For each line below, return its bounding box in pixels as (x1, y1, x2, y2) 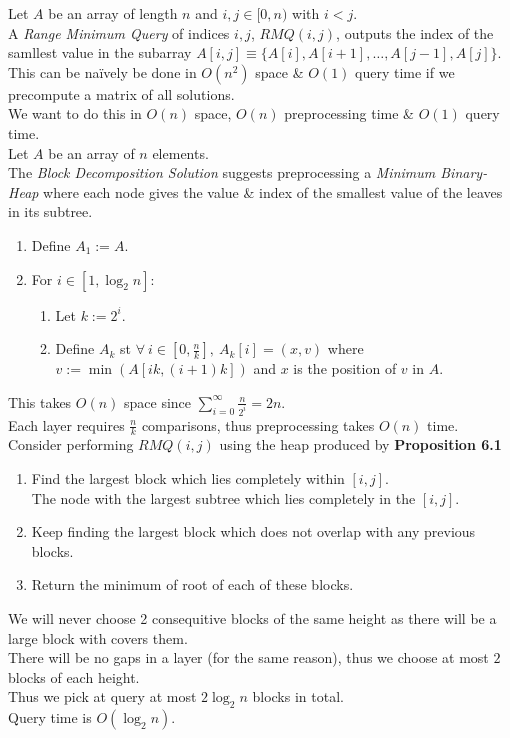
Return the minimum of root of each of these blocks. (31, 574, 354, 595)
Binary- (440, 162, 488, 183)
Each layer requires (8, 414, 125, 435)
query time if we (355, 61, 455, 82)
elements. (152, 142, 209, 163)
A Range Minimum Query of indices (8, 22, 230, 43)
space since (124, 391, 192, 412)
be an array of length (48, 3, 178, 23)
